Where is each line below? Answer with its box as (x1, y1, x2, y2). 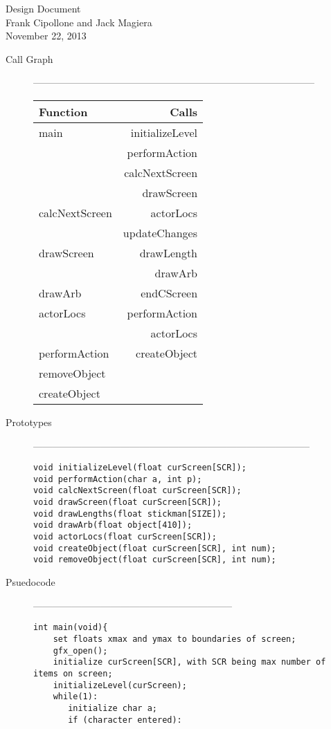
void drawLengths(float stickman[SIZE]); (33, 508, 227, 519)
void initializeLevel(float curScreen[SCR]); (33, 463, 247, 473)
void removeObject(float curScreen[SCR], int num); (33, 555, 276, 565)
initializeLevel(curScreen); (53, 680, 187, 690)
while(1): (53, 692, 98, 702)
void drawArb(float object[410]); (33, 520, 193, 530)
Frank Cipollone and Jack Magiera (6, 15, 152, 29)
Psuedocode (6, 575, 55, 589)
